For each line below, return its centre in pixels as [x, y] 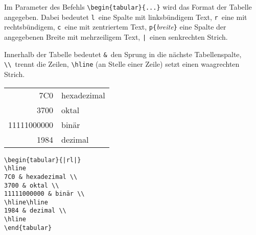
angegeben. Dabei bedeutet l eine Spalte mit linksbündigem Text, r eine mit [126, 17]
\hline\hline [26, 202]
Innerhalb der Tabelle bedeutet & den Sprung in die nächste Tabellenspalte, [123, 54]
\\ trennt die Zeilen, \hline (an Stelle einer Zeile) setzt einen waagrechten [122, 64]
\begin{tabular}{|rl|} [43, 160]
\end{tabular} [28, 228]
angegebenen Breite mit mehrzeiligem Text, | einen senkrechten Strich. [116, 36]
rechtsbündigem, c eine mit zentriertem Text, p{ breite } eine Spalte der [115, 27]
